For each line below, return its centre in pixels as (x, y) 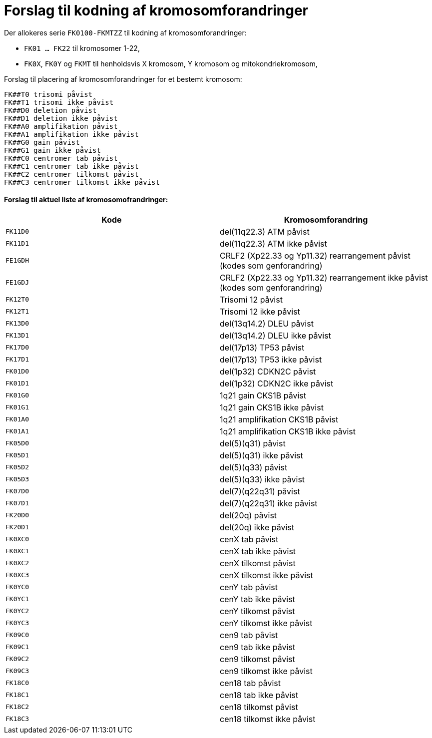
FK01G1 (17, 407)
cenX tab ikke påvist (258, 551)
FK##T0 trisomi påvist (48, 94)
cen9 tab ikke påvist (258, 647)
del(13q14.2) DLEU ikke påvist (275, 335)
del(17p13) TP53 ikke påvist (271, 359)
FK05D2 (17, 467)
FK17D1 (17, 360)
